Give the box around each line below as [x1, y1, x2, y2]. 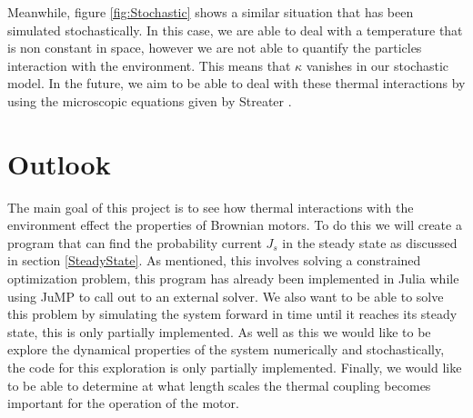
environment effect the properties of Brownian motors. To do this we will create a [7, 215, 462, 234]
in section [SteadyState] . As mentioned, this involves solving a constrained [7, 251, 421, 270]
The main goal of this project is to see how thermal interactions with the [7, 197, 414, 216]
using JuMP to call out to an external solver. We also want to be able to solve [7, 286, 444, 305]
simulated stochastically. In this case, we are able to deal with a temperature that [7, 20, 463, 39]
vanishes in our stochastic [306, 55, 449, 75]
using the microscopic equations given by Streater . [7, 91, 292, 110]
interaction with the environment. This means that [7, 55, 291, 75]
